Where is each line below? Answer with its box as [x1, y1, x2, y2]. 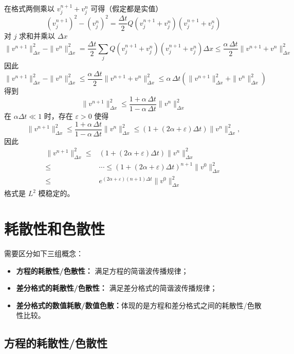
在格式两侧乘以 [4, 3, 54, 13]
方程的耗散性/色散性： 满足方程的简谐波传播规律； [16, 265, 189, 276]
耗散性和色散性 [4, 218, 105, 239]
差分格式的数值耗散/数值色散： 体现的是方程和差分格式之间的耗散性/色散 [16, 299, 262, 310]
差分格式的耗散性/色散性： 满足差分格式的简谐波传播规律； [16, 282, 217, 293]
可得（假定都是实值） [90, 3, 163, 13]
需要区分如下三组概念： [4, 247, 83, 258]
